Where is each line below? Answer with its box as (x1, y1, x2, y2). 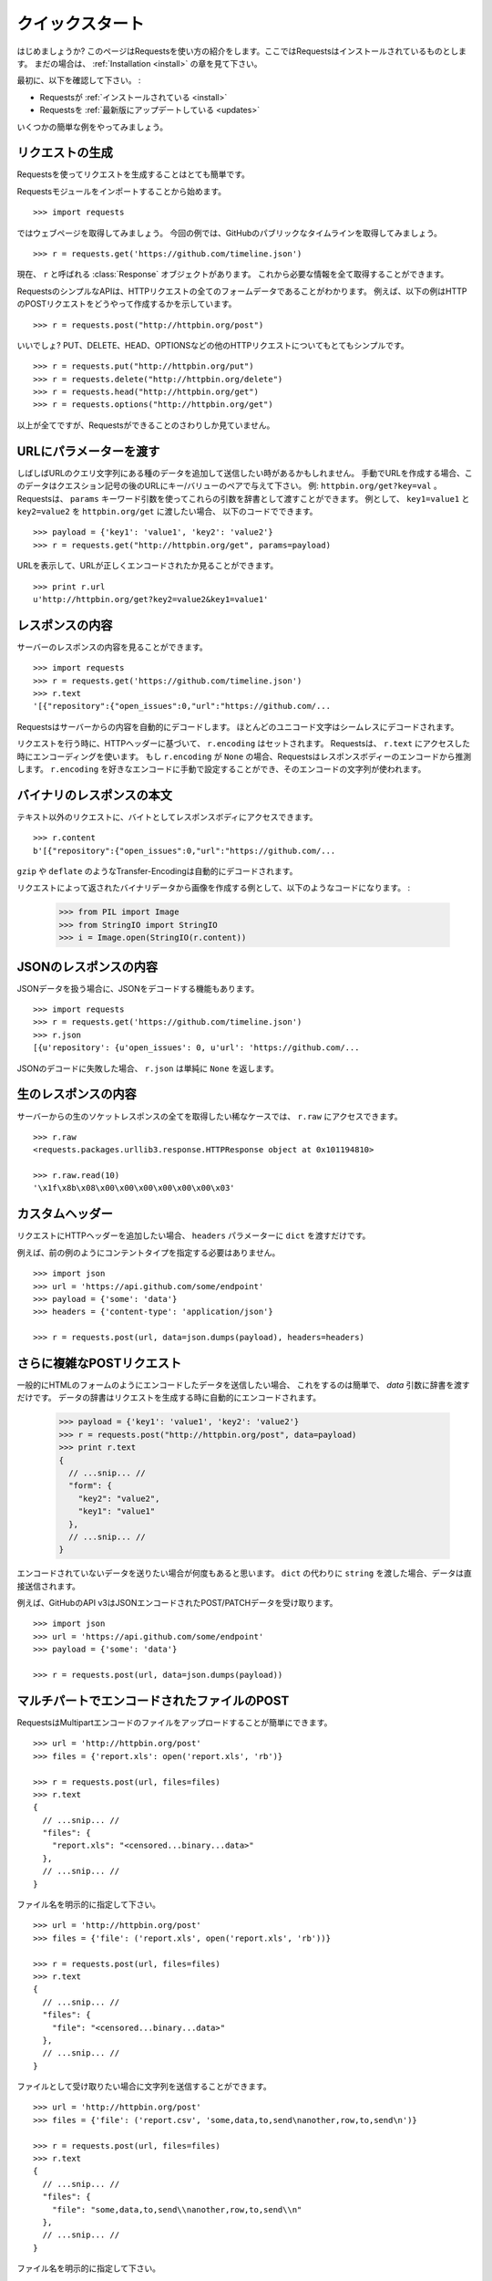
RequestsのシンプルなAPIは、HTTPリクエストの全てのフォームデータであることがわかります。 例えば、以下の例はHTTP (16, 286, 467, 297)
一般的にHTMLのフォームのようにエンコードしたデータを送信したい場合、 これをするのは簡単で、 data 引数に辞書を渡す (16, 1380, 471, 1390)
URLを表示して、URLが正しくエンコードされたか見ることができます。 (16, 560, 279, 571)
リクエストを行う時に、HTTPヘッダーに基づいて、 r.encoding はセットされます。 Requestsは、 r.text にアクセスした (16, 738, 471, 749)
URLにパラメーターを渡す (16, 443, 160, 459)
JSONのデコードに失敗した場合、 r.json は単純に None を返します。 (16, 1063, 279, 1074)
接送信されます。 (16, 1580, 81, 1591)
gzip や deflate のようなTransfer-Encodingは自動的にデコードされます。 (16, 866, 298, 877)
